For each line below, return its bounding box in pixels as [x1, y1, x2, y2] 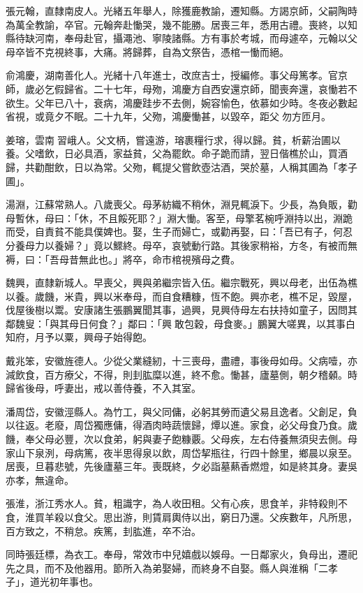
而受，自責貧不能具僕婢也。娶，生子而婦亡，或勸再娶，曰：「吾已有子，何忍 [6, 224, 353, 239]
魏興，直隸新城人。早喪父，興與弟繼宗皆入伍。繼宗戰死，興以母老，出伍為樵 [6, 275, 357, 290]
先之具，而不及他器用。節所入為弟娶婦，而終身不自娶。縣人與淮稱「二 [6, 560, 328, 575]
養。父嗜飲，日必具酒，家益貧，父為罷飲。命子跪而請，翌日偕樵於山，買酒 [6, 146, 348, 161]
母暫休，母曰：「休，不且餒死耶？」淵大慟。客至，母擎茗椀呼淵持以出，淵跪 [6, 210, 353, 225]
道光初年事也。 [29, 574, 98, 589]
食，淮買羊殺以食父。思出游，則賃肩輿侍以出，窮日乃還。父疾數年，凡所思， [6, 510, 357, 524]
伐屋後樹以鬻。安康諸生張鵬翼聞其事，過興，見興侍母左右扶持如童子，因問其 [6, 302, 357, 317]
